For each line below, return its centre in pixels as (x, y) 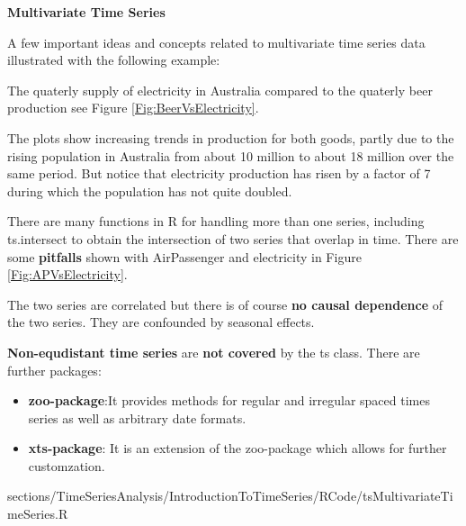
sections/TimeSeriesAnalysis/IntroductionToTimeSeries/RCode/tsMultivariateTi (230, 496)
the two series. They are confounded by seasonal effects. (161, 322)
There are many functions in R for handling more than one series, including (216, 221)
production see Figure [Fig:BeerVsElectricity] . (133, 108)
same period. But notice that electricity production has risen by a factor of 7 (219, 173)
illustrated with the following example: (114, 60)
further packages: (54, 370)
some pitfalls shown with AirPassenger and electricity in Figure (184, 256)
